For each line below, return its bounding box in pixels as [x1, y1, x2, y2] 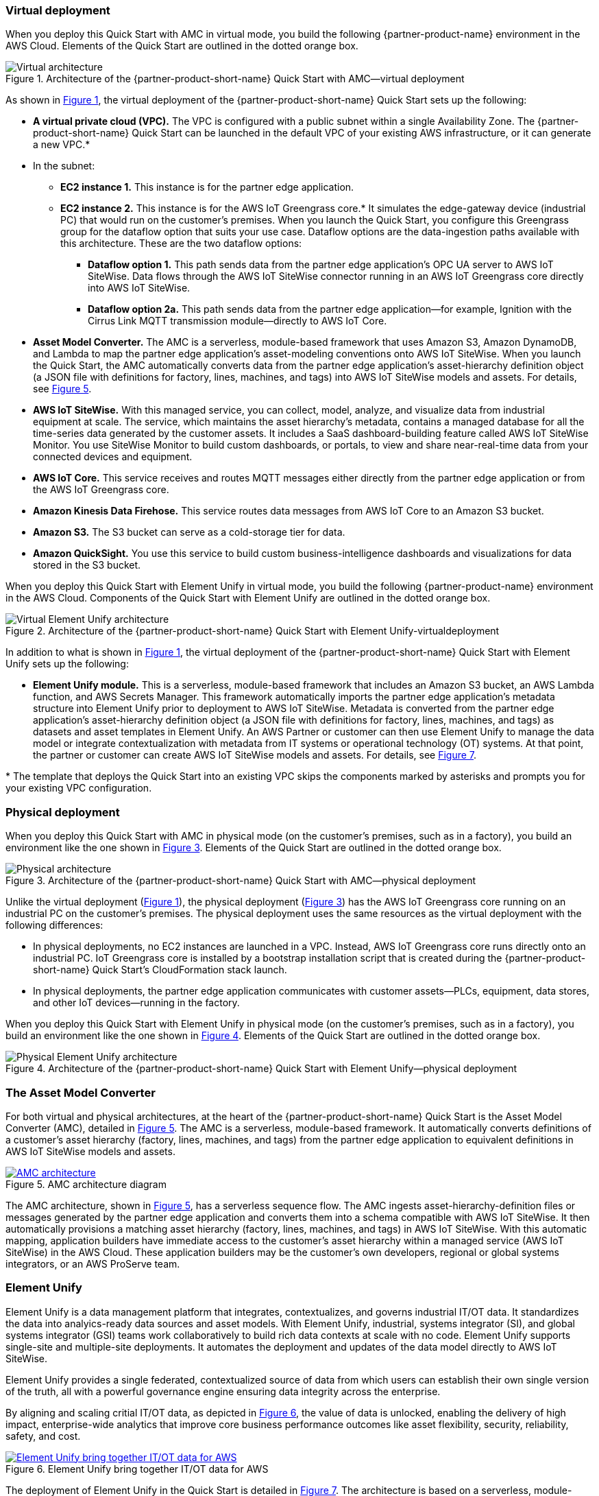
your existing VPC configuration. [5, 782, 152, 794]
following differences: [5, 919, 103, 931]
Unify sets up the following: [5, 658, 129, 670]
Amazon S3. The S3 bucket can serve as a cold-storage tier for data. [33, 526, 345, 538]
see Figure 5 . [33, 383, 92, 395]
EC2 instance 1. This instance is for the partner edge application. [60, 181, 354, 193]
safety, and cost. [5, 1429, 81, 1442]
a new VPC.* [33, 139, 90, 151]
